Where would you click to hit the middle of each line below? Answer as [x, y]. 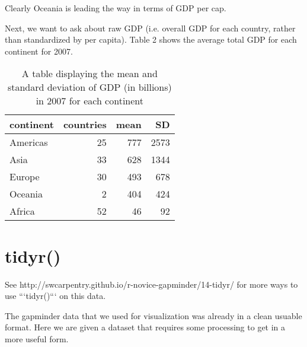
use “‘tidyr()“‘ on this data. [55, 296]
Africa [22, 211]
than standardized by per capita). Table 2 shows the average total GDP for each [151, 39]
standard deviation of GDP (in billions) [89, 87]
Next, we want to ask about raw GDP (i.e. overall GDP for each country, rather [150, 28]
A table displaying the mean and [89, 74]
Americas [29, 142]
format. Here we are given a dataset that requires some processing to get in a [145, 327]
